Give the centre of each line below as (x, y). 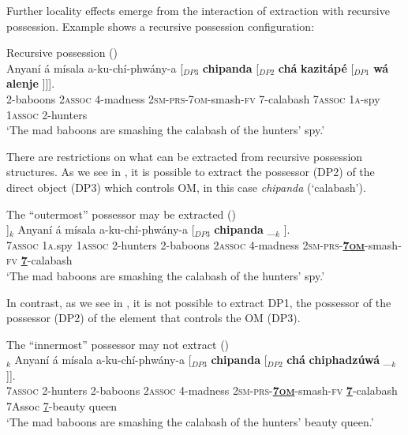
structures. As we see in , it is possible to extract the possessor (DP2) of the (191, 172)
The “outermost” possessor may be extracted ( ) (121, 214)
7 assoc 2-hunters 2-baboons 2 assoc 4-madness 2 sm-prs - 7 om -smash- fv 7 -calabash (202, 390)
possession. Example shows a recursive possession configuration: (161, 26)
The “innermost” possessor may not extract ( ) (118, 344)
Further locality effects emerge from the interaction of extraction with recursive (198, 10)
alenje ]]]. (31, 83)
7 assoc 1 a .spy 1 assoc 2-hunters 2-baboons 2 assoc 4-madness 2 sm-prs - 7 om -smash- (204, 244)
